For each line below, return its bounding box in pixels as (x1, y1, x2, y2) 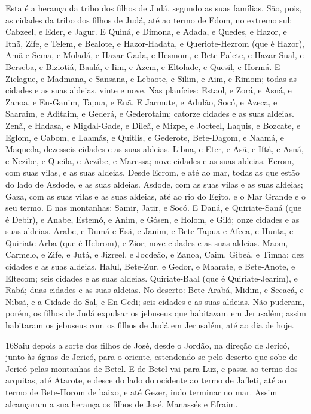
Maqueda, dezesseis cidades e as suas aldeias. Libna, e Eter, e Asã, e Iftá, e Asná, (5, 143, 304, 155)
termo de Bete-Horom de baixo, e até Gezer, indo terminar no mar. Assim (5, 386, 278, 398)
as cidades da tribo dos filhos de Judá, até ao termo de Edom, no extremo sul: (5, 13, 292, 26)
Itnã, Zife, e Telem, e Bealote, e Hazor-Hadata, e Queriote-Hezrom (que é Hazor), (5, 37, 304, 49)
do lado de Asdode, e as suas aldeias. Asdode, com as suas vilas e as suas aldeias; (5, 177, 303, 190)
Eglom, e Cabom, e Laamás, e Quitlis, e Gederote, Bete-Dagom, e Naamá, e (5, 131, 285, 143)
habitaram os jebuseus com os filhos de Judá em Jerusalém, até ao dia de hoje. (5, 319, 294, 331)
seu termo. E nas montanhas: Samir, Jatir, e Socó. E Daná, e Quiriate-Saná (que (5, 201, 302, 214)
